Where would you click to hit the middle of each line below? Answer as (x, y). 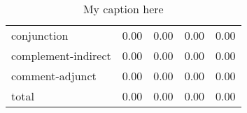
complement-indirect (61, 55)
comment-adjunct (54, 76)
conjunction (40, 35)
